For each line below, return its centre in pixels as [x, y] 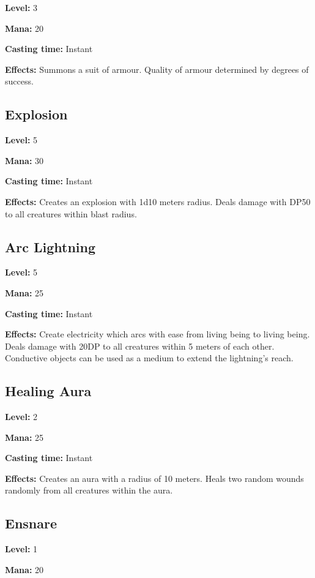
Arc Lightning [50, 246]
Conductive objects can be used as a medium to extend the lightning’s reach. [149, 358]
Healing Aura [48, 391]
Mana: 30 [24, 160]
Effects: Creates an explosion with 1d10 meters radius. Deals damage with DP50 [158, 201]
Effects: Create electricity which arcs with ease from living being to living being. [157, 334]
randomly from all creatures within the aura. [89, 490]
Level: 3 [21, 7]
